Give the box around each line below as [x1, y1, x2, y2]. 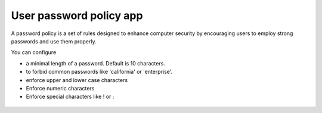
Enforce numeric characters [26, 84, 95, 92]
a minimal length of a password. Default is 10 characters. [26, 59, 165, 67]
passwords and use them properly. [11, 37, 97, 45]
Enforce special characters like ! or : [26, 93, 114, 101]
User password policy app [11, 9, 143, 22]
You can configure [11, 49, 57, 56]
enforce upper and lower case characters [26, 76, 128, 83]
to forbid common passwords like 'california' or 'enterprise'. [26, 68, 173, 76]
